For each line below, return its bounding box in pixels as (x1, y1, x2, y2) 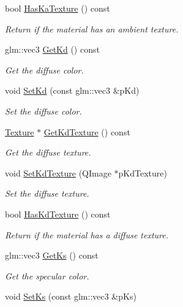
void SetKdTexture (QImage (5, 166, 111, 179)
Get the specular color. (5, 269, 89, 282)
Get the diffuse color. (5, 63, 84, 76)
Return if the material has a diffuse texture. (5, 228, 169, 241)
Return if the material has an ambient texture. (5, 22, 179, 35)
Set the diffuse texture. (5, 187, 89, 200)
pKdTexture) (118, 166, 167, 179)
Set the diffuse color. (5, 104, 82, 117)
